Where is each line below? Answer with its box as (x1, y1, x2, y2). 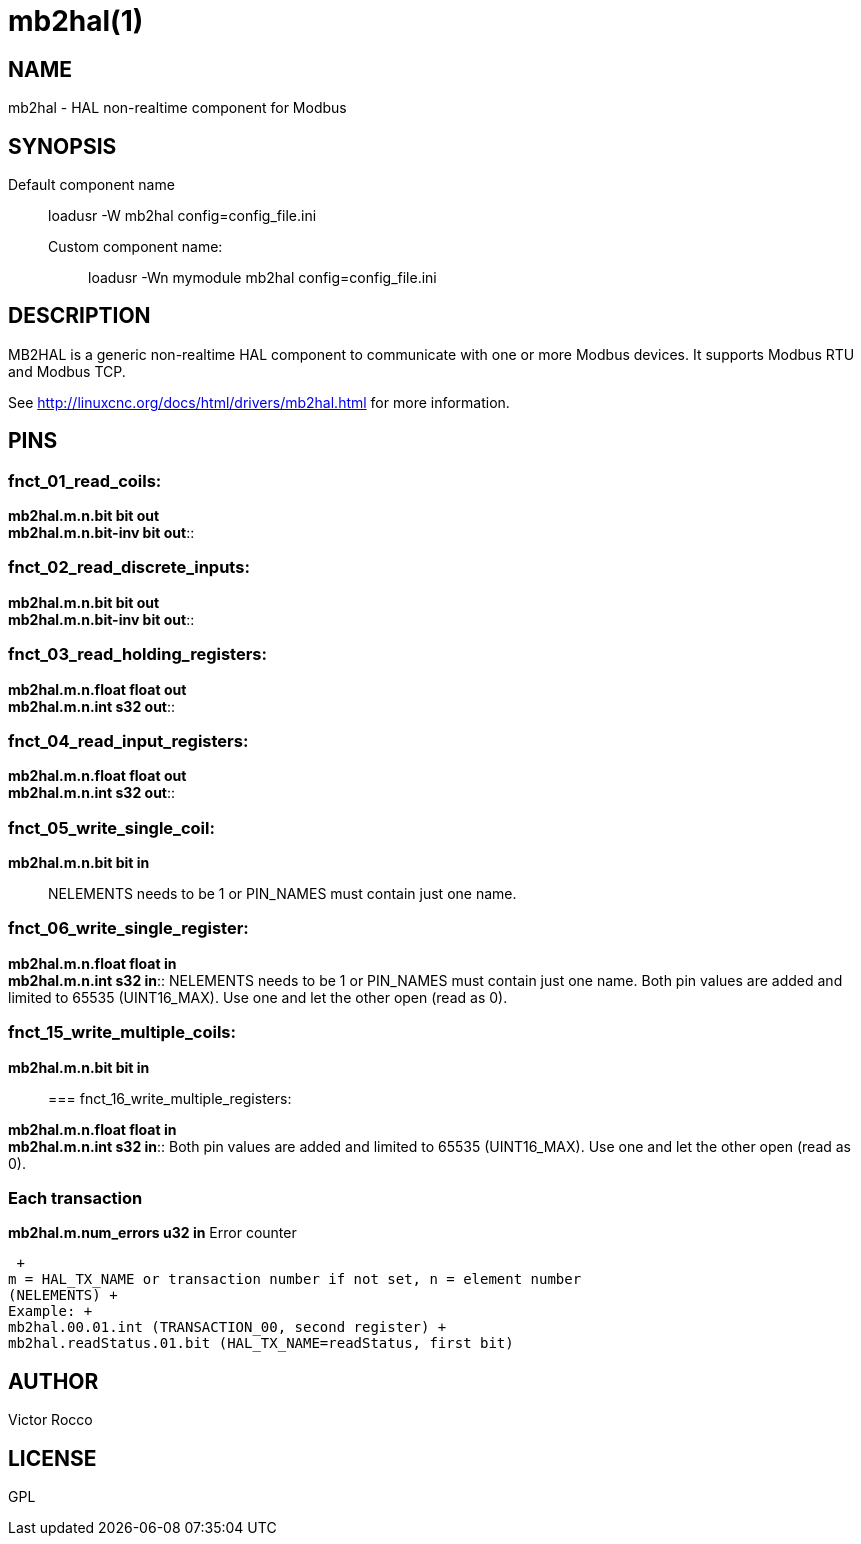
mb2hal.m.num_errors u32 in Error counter (8, 1224, 297, 1242)
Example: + (8, 1303, 93, 1320)
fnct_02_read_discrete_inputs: (8, 557, 250, 578)
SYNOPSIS (8, 133, 117, 159)
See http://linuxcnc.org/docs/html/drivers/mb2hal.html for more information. (8, 393, 510, 411)
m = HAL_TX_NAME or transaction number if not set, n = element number (8, 1271, 582, 1288)
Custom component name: (48, 238, 223, 256)
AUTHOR (8, 1368, 99, 1394)
